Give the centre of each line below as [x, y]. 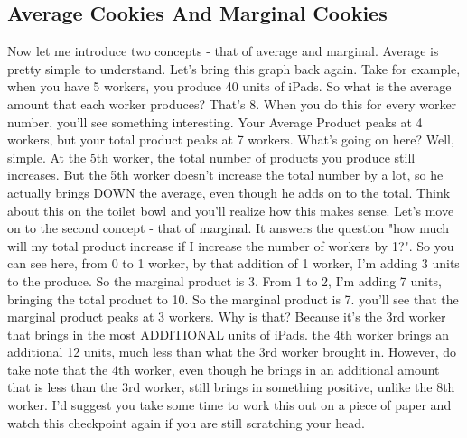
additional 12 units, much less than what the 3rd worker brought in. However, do [232, 352]
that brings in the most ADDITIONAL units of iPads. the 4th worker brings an [229, 334]
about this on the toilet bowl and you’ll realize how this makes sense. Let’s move [231, 210]
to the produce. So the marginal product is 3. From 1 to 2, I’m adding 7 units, [224, 280]
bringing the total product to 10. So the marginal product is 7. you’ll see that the [233, 298]
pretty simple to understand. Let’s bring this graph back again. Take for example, [234, 68]
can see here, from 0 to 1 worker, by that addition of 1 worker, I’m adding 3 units [233, 263]
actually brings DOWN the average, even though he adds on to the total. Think [229, 192]
